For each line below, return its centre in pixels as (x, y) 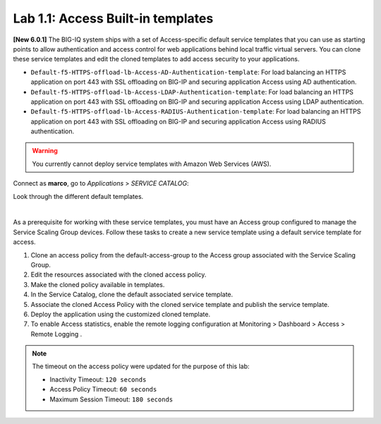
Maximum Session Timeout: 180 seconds (111, 399)
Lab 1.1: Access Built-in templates (113, 18)
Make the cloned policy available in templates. (98, 284)
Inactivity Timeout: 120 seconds (98, 379)
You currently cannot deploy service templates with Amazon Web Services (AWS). (152, 164)
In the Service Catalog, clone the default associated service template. (132, 295)
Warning (45, 151)
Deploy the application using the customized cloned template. (121, 314)
